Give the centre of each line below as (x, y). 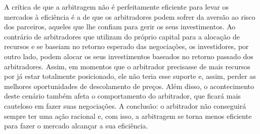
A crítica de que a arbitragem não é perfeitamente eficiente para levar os (116, 7)
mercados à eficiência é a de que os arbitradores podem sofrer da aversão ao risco (130, 16)
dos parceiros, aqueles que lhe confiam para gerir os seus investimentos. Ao (120, 27)
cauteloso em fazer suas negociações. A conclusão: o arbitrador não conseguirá (125, 105)
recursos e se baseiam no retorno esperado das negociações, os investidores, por (126, 46)
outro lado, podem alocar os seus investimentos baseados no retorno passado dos (129, 56)
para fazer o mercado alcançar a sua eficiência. (76, 126)
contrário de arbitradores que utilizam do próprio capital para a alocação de (122, 36)
